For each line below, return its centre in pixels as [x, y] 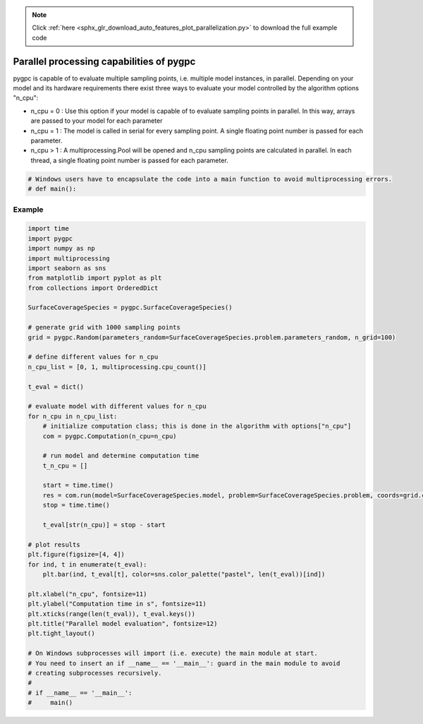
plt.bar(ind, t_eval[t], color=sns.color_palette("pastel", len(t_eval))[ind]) [184, 574]
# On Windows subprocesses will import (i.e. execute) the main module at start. [173, 653]
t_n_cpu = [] [65, 465]
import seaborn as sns [67, 268]
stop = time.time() [76, 505]
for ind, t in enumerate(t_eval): [87, 564]
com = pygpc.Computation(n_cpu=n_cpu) [110, 436]
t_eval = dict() [56, 387]
